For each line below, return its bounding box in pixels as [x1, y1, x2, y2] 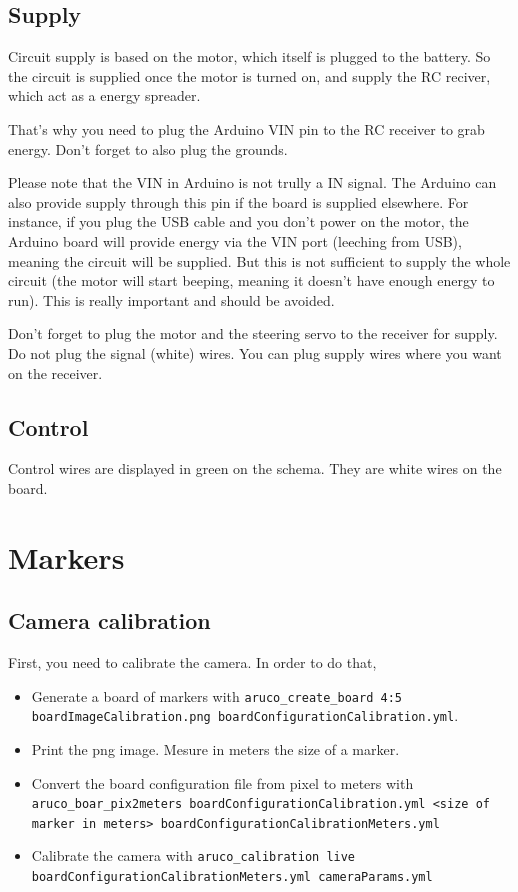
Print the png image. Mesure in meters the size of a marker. [31, 738, 400, 759]
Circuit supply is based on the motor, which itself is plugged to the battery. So [8, 46, 491, 67]
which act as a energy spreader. [8, 85, 201, 106]
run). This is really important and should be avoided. [8, 289, 335, 310]
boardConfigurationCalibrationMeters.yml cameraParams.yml [31, 870, 433, 885]
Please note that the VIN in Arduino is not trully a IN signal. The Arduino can [8, 172, 497, 193]
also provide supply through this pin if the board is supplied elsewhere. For [8, 191, 469, 212]
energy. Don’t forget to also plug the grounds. [8, 138, 288, 159]
